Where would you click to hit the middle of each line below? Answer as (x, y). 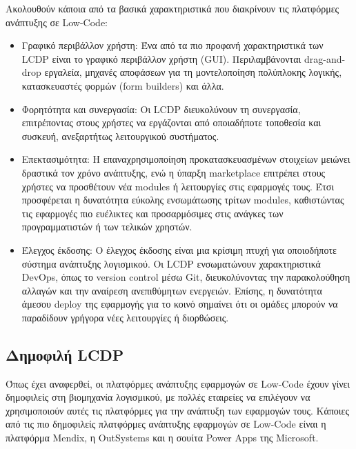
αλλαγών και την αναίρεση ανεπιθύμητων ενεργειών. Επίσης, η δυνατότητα (172, 290)
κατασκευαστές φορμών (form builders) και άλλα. (123, 85)
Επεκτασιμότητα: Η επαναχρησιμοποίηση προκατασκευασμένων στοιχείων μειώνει (186, 159)
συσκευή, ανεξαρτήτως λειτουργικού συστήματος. (120, 136)
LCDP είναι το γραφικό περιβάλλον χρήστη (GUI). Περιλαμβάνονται (161, 58)
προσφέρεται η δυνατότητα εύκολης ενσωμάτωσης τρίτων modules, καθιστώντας (183, 200)
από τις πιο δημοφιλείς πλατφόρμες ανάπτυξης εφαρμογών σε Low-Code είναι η (166, 424)
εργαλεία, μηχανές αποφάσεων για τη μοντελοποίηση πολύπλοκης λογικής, (193, 72)
